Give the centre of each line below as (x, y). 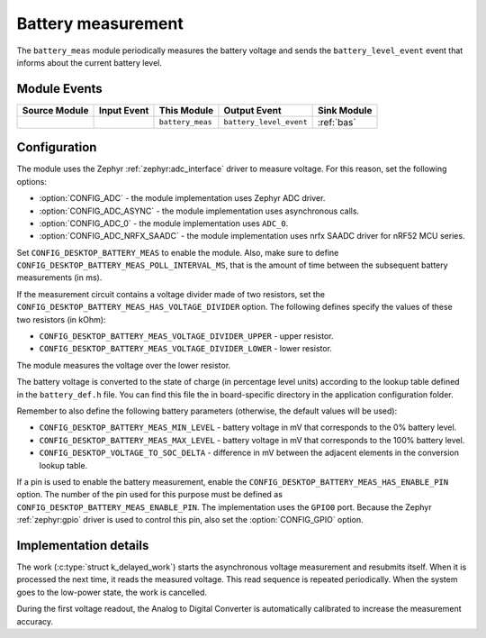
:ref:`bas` (337, 122)
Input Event (124, 110)
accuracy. (35, 621)
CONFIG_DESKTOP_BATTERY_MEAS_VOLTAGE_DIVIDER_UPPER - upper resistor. (186, 336)
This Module (186, 110)
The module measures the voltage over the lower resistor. (124, 365)
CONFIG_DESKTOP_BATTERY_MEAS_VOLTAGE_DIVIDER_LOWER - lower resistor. (186, 349)
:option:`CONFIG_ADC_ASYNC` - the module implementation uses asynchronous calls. (199, 211)
